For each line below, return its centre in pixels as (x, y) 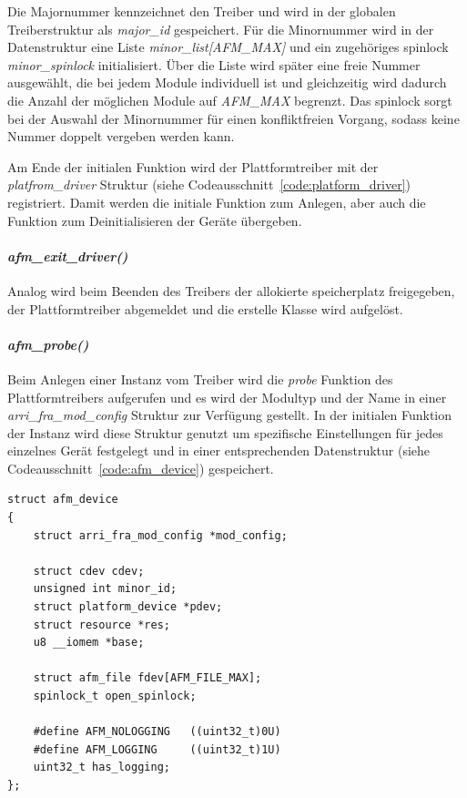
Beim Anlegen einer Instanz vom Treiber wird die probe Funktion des (200, 379)
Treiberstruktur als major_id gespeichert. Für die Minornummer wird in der (221, 29)
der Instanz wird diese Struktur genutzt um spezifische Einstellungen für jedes (225, 432)
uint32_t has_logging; (102, 767)
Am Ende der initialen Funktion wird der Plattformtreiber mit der (193, 166)
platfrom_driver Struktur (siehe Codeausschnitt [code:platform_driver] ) (209, 184)
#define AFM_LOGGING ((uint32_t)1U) (157, 749)
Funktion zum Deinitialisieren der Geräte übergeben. (155, 220)
